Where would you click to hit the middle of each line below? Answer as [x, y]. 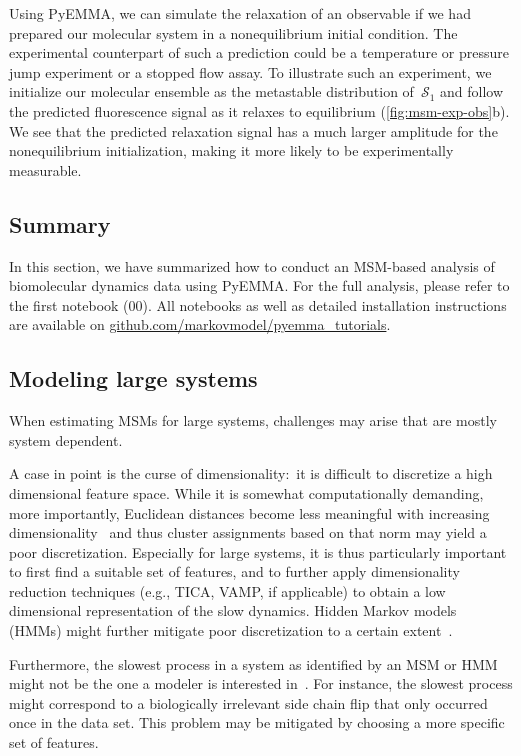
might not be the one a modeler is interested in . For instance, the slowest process [261, 683]
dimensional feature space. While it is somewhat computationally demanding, [246, 492]
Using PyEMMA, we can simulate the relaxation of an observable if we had [240, 13]
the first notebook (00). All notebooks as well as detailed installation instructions [258, 304]
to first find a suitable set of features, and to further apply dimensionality [234, 571]
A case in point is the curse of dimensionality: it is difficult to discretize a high [251, 473]
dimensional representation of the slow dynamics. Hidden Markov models [233, 610]
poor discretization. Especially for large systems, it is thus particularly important [258, 551]
